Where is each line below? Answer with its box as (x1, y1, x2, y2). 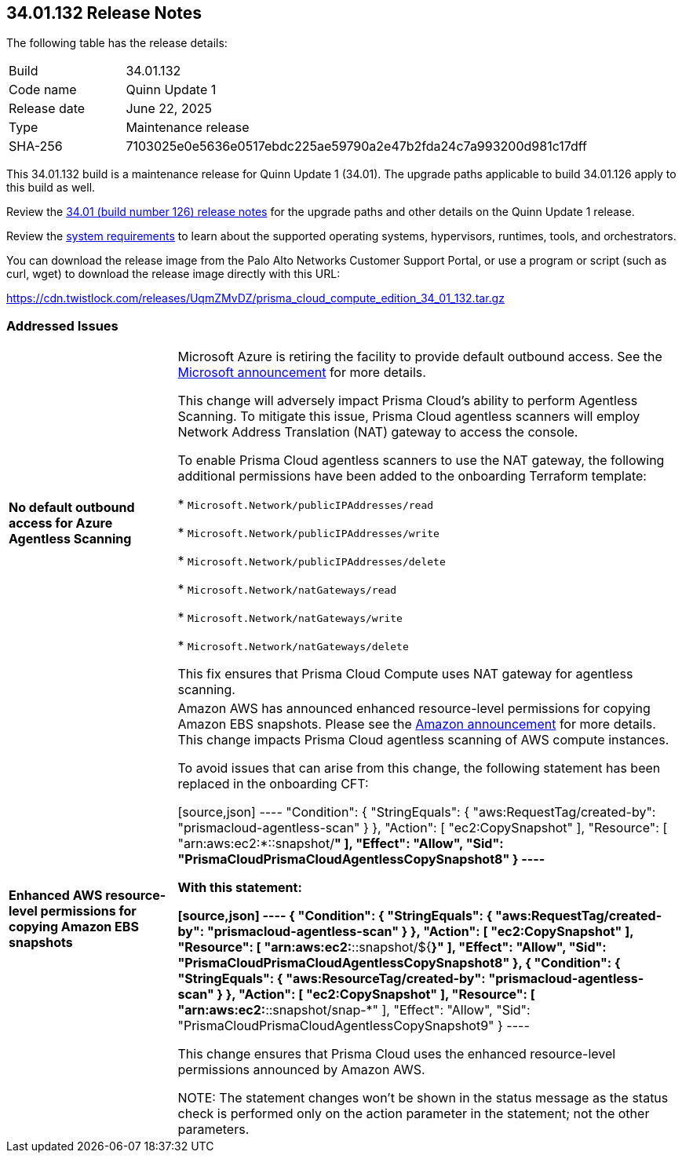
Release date (9, 101, 86, 117)
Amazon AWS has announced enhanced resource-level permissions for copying (177, 700, 651, 717)
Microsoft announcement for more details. (177, 364, 426, 381)
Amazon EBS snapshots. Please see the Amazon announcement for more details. (177, 716, 656, 733)
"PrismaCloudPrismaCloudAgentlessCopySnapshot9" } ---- (177, 1018, 530, 1034)
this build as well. (6, 181, 96, 195)
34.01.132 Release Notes (6, 3, 202, 23)
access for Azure (9, 515, 113, 532)
